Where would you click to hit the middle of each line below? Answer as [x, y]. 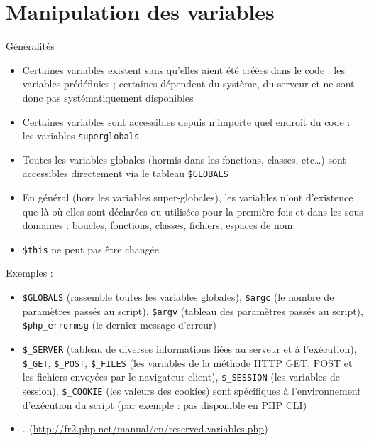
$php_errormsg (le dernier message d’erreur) [119, 325]
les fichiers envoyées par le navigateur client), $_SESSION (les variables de [181, 377]
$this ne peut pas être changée [91, 249]
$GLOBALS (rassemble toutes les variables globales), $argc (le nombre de [178, 297]
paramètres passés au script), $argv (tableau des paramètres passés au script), [193, 310]
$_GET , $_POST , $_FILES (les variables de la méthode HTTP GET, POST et [187, 362]
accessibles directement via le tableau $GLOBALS [125, 173]
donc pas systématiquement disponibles [108, 97]
